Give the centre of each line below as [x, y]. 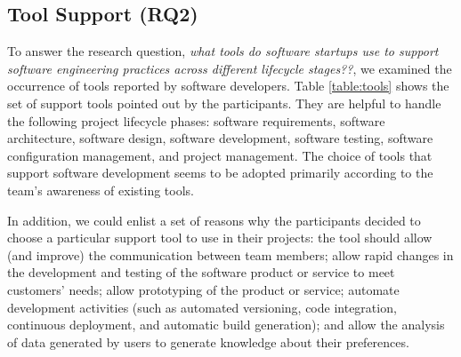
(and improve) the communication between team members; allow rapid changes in [230, 254]
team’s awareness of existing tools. [101, 190]
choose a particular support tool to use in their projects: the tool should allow [220, 238]
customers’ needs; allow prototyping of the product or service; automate [203, 289]
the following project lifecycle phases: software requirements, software [196, 120]
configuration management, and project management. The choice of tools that [220, 155]
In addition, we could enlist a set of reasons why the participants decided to [214, 220]
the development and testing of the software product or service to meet [201, 272]
